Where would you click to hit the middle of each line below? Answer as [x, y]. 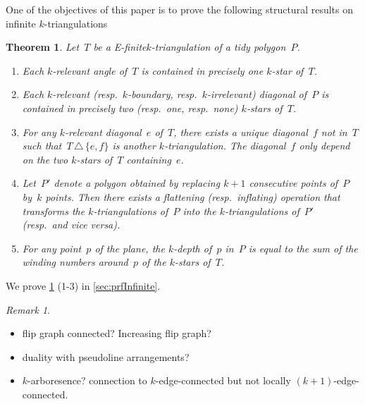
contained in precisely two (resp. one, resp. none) [130, 108]
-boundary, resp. [162, 94]
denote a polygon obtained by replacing [137, 183]
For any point [52, 248]
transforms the [54, 210]
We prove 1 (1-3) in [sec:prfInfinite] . [83, 285]
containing [149, 159]
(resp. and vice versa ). [71, 225]
